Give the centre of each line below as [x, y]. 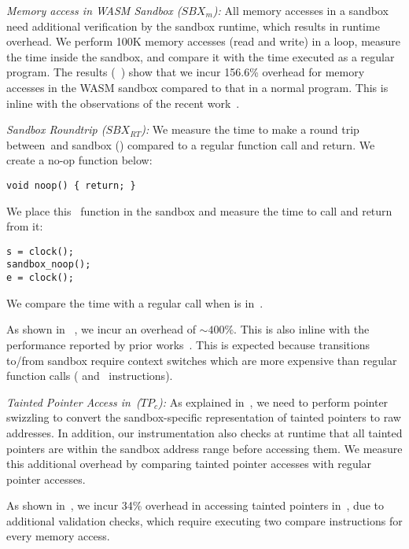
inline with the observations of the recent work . [123, 103]
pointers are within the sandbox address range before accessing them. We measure [204, 448]
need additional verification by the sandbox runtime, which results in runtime [193, 26]
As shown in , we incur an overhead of [101, 329]
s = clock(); [40, 251]
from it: [25, 226]
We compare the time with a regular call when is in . [135, 302]
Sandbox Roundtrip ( [56, 129]
